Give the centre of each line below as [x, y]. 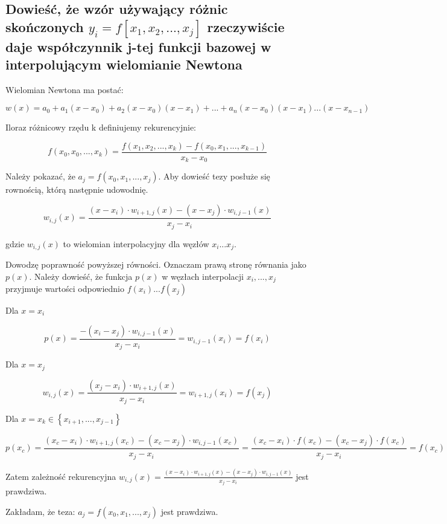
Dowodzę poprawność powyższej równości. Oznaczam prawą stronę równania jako [156, 264]
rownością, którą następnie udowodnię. [77, 189]
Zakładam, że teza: [40, 511]
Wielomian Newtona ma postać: [65, 89]
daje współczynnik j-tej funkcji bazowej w [138, 46]
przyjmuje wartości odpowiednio [65, 289]
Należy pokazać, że [40, 176]
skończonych [45, 26]
